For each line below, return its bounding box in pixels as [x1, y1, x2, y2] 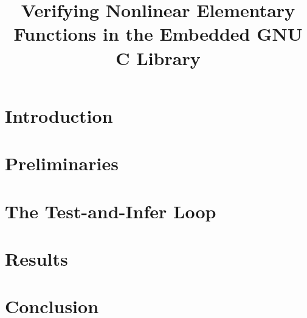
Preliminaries [5, 151, 119, 176]
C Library [116, 45, 201, 70]
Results [5, 246, 68, 271]
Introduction [5, 103, 113, 128]
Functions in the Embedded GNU [13, 21, 303, 46]
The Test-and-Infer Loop [5, 198, 216, 223]
